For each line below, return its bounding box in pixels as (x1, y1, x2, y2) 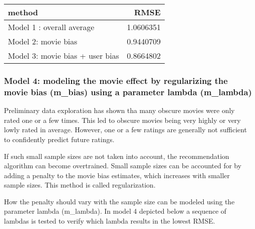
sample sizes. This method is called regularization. (4, 180, 156, 190)
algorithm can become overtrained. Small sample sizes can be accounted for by (4, 160, 242, 171)
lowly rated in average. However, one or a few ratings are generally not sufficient (4, 124, 247, 135)
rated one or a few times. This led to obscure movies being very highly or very (4, 114, 241, 125)
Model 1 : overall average (8, 21, 95, 33)
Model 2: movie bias (8, 36, 77, 47)
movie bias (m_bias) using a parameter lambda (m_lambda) (4, 85, 252, 98)
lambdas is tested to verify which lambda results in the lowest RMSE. (4, 216, 215, 226)
